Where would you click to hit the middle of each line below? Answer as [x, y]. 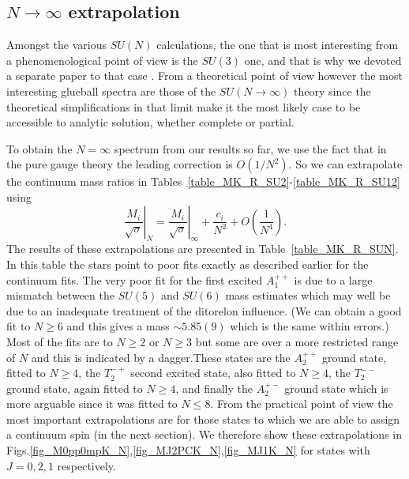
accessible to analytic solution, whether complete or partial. [150, 122]
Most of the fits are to [60, 341]
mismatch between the [60, 295]
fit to [19, 326]
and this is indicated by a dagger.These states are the [161, 357]
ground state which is [336, 388]
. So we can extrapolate [345, 164]
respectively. [86, 465]
